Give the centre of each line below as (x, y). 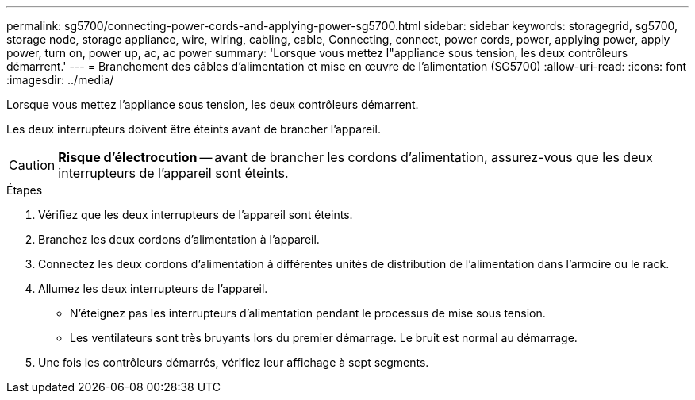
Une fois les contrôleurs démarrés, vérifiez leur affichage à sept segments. (234, 362)
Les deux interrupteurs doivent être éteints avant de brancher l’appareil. (194, 129)
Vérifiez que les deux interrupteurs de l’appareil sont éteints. (196, 215)
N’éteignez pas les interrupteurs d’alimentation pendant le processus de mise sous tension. (308, 313)
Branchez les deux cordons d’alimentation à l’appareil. (179, 239)
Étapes (25, 190)
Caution (32, 165)
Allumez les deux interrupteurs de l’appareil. (153, 288)
